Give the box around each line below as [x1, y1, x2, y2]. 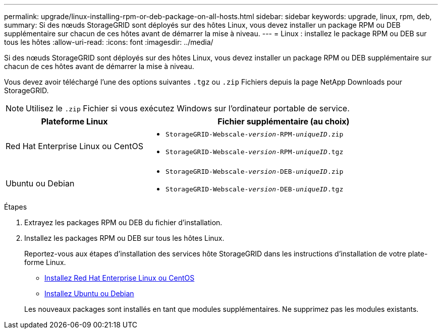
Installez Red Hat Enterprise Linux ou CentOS [44, 274, 195, 282]
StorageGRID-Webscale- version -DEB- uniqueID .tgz [165, 185, 344, 193]
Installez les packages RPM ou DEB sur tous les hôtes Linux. [24, 234, 225, 242]
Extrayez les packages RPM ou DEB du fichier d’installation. [24, 218, 223, 227]
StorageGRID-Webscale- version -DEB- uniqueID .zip [165, 168, 344, 175]
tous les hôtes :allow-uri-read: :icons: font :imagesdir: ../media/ [4, 38, 213, 46]
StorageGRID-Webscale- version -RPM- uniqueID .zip [165, 130, 344, 138]
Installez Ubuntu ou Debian [44, 289, 134, 298]
